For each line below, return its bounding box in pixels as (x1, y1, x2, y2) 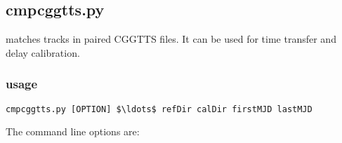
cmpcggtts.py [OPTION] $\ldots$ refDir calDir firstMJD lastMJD (6, 104, 313, 114)
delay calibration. (6, 45, 80, 60)
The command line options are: (6, 124, 140, 139)
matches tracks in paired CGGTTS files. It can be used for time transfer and (6, 32, 336, 46)
